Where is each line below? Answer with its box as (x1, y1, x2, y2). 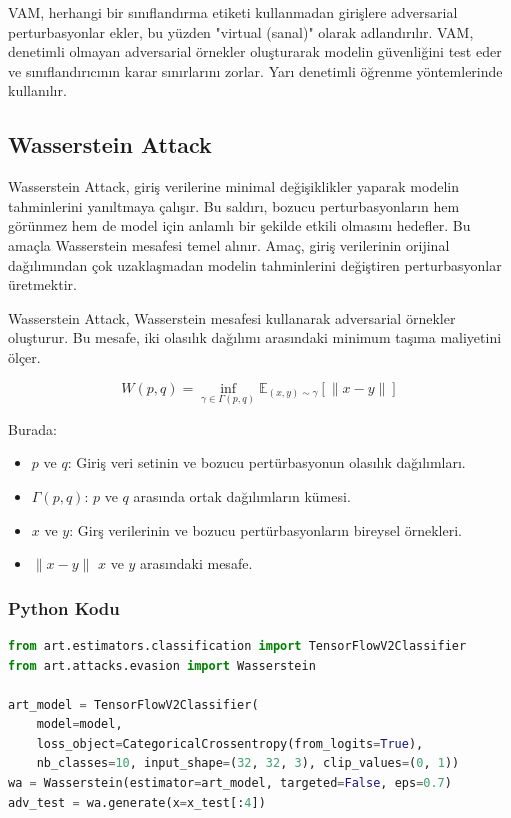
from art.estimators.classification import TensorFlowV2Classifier (8, 638, 467, 653)
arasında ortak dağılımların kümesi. (133, 485, 351, 506)
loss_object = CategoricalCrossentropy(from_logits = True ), (36, 736, 424, 751)
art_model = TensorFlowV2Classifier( (8, 697, 259, 712)
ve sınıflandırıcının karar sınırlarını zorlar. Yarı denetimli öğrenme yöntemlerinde (8, 60, 503, 81)
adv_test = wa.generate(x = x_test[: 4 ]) (8, 795, 266, 810)
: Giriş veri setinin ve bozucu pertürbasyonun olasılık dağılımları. (67, 452, 466, 473)
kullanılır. (8, 80, 67, 101)
